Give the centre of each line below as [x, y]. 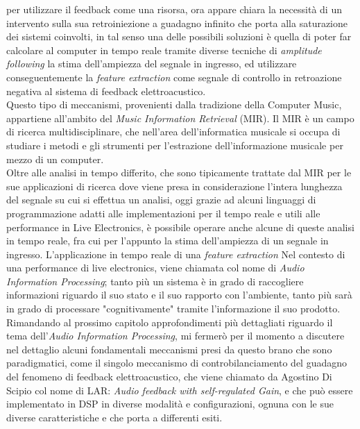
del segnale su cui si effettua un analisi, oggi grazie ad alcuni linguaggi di [161, 200]
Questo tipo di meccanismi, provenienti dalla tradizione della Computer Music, [174, 104]
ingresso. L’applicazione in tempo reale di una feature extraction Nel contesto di [176, 254]
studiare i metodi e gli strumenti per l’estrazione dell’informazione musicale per [175, 145]
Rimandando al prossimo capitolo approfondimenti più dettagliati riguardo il [170, 322]
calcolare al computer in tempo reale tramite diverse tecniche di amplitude [164, 50]
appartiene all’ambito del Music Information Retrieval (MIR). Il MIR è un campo [180, 118]
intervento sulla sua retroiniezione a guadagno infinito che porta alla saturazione [177, 23]
